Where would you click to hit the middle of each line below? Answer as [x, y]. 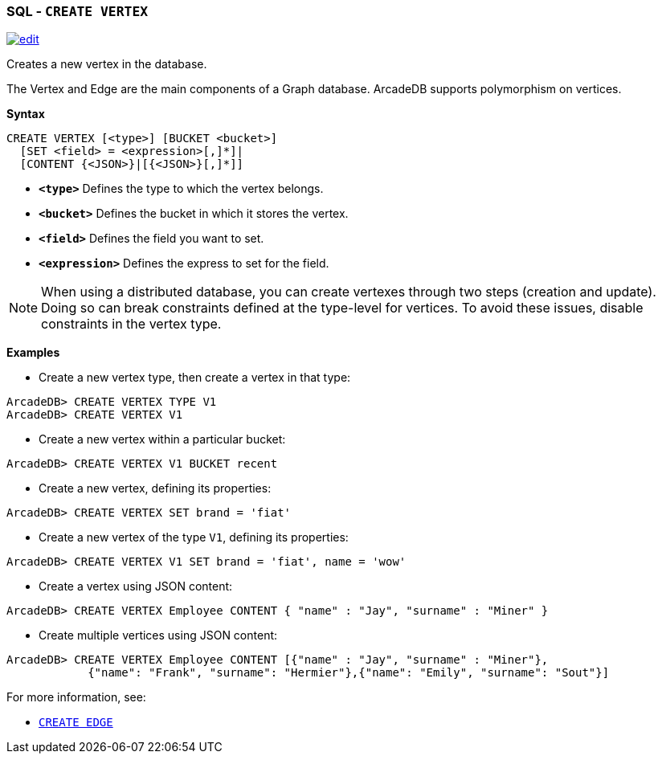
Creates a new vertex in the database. [107, 64]
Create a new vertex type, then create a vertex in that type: [195, 378]
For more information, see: [76, 697]
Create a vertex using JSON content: [136, 586]
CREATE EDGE [76, 723]
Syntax [26, 114]
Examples [33, 353]
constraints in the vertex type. [131, 324]
